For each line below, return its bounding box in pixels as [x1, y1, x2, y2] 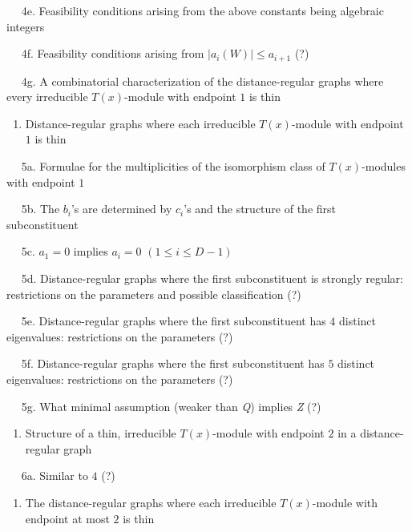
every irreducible [6, 88, 88, 105]
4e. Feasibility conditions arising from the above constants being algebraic [21, 2, 384, 18]
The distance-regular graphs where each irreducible [25, 494, 277, 510]
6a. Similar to [21, 467, 88, 484]
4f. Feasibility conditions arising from [21, 45, 204, 62]
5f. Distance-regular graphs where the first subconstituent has [21, 355, 325, 372]
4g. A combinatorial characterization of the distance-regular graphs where [21, 72, 384, 89]
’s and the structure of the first [184, 200, 336, 217]
